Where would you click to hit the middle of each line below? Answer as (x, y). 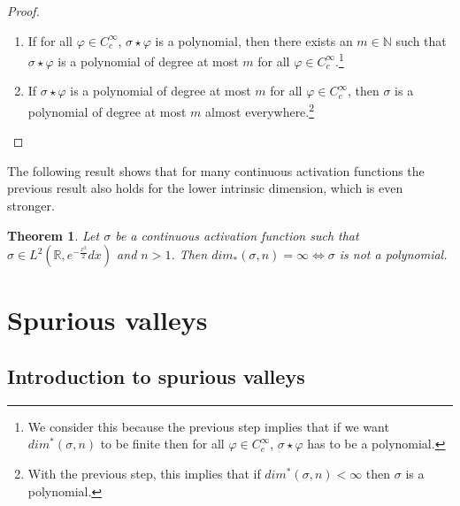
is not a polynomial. (393, 254)
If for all (50, 40)
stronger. (31, 206)
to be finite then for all (162, 444)
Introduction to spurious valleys (156, 376)
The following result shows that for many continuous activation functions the (216, 170)
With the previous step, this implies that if (144, 474)
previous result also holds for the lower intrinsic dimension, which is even (205, 188)
